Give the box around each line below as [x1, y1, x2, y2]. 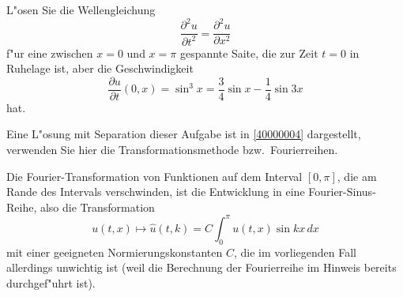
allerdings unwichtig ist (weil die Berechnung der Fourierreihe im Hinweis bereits [6, 259, 397, 276]
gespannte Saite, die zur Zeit [179, 44, 318, 61]
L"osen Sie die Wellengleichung [6, 2, 156, 17]
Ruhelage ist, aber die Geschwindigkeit [6, 60, 194, 77]
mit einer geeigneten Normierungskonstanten [6, 243, 223, 260]
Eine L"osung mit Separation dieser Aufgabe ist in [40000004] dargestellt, [6, 126, 361, 142]
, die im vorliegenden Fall [233, 243, 356, 260]
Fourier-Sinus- [308, 183, 376, 200]
